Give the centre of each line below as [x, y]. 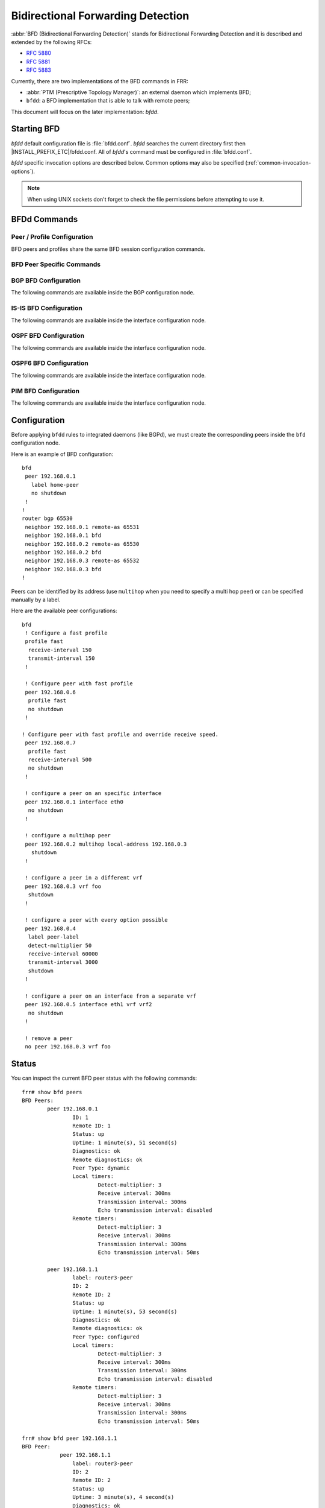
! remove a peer [49, 1038]
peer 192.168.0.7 [51, 743]
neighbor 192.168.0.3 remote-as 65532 [82, 561]
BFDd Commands [45, 219]
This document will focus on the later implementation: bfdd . [85, 112]
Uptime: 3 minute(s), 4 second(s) [123, 1497]
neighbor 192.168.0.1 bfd [63, 536]
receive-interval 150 [60, 650]
